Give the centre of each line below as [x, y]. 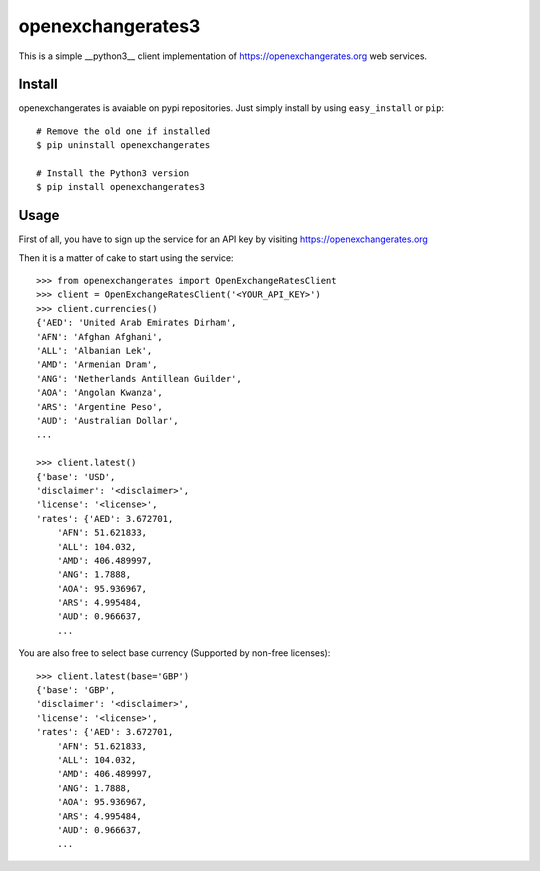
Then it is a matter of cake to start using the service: [126, 257]
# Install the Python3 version [113, 173]
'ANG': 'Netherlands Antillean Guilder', [139, 378]
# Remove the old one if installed [123, 131]
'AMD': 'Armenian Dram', [97, 364]
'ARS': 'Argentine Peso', [100, 406]
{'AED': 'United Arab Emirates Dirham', [136, 323]
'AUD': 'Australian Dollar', [107, 420]
